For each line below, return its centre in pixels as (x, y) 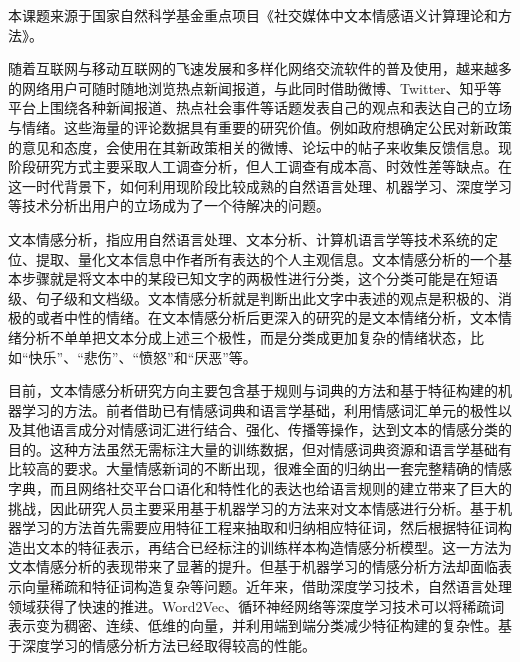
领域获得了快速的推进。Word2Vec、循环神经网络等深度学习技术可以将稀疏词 (256, 605)
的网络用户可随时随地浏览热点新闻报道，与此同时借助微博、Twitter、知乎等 (255, 87)
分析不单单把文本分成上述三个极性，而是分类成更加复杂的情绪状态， (245, 336)
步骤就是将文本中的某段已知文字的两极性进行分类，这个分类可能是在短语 (259, 278)
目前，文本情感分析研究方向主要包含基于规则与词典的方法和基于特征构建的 (253, 390)
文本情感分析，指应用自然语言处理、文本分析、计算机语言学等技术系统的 (246, 238)
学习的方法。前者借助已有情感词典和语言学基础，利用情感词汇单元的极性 (259, 409)
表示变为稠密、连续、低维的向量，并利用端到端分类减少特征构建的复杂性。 (253, 625)
